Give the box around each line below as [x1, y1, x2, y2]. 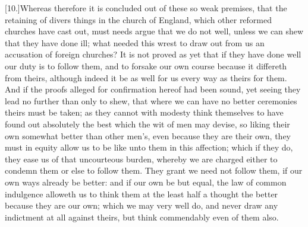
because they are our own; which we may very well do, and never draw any [5, 199, 278, 212]
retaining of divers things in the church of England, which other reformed [5, 13, 272, 25]
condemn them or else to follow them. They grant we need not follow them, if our [5, 164, 303, 177]
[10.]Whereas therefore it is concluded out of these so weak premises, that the [5, 2, 287, 14]
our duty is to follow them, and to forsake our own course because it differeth [5, 59, 287, 72]
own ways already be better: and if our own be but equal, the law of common [5, 175, 287, 188]
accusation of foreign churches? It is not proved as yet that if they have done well [5, 48, 301, 60]
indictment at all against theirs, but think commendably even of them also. [5, 210, 279, 223]
